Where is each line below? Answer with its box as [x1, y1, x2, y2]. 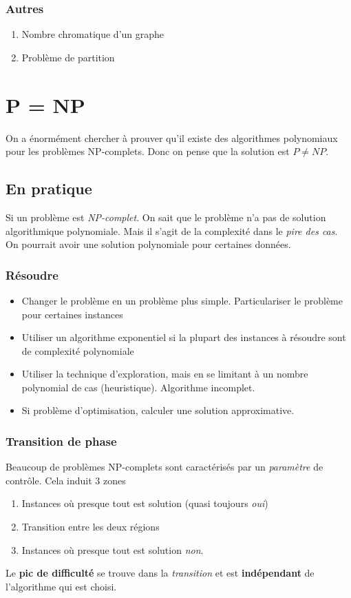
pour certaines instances [21, 307, 123, 321]
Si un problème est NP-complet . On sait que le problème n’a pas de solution [6, 209, 326, 224]
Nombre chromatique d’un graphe [21, 27, 164, 41]
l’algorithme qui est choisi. [6, 579, 117, 593]
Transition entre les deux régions [21, 519, 160, 534]
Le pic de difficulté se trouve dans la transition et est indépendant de [6, 566, 315, 580]
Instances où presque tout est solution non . [21, 542, 204, 557]
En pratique [6, 178, 92, 199]
